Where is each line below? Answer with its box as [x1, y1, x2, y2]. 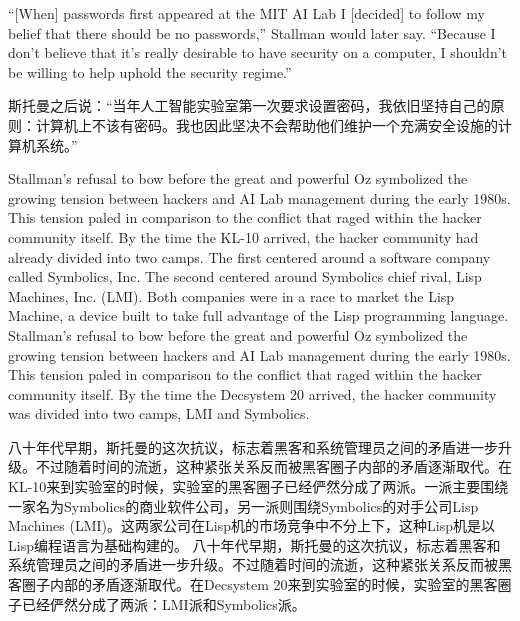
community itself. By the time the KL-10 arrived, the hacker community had [8, 226, 479, 247]
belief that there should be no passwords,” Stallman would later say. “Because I [8, 22, 496, 43]
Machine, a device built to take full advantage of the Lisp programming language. [8, 305, 509, 326]
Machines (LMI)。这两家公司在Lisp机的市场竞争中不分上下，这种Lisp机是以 [8, 515, 495, 536]
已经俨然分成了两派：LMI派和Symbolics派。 [21, 593, 306, 614]
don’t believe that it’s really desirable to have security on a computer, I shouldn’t [8, 42, 508, 63]
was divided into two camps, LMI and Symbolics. [8, 403, 310, 424]
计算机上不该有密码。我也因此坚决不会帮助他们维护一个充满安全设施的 [35, 114, 498, 135]
